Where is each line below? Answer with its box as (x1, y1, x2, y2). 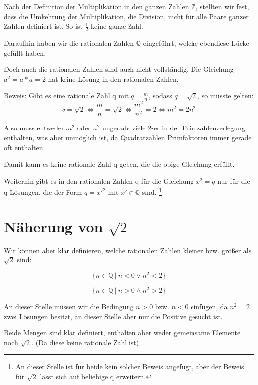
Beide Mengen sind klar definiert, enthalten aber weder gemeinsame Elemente (4, 327, 241, 338)
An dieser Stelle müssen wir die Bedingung (4, 301, 134, 312)
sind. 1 (142, 186, 162, 197)
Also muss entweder (4, 123, 64, 133)
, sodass (148, 90, 172, 101)
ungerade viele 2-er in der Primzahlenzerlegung (102, 123, 245, 133)
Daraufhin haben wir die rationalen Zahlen (4, 38, 134, 48)
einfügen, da (191, 301, 228, 312)
